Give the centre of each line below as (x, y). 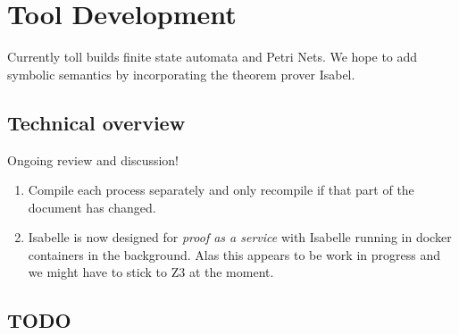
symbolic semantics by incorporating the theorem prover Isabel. (181, 74)
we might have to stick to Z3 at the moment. (151, 272)
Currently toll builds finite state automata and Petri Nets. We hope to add (213, 57)
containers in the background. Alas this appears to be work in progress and (234, 254)
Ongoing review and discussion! (93, 159)
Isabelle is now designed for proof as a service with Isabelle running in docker (240, 237)
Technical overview (96, 122)
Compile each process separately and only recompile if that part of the (221, 190)
